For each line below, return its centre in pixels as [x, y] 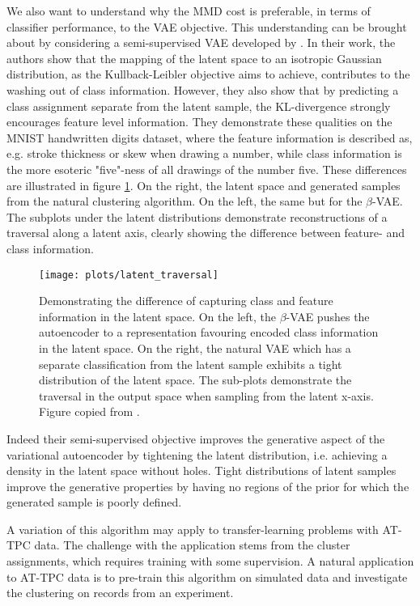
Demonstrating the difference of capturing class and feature [186, 301]
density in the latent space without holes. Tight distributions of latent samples [202, 470]
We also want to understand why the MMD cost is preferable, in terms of [189, 11]
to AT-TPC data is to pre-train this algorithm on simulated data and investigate [207, 576]
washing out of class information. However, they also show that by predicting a [203, 89]
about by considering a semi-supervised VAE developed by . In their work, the [201, 42]
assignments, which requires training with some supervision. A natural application [210, 561]
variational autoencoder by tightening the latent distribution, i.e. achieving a [197, 454]
